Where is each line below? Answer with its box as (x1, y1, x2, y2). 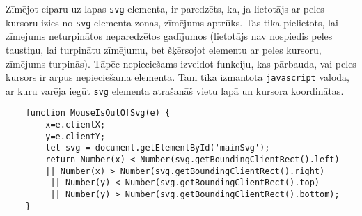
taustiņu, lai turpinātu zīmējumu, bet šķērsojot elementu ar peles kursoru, (6, 42, 322, 56)
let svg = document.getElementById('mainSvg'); (45, 143, 270, 153)
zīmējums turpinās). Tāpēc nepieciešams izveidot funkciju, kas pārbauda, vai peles (6, 56, 356, 70)
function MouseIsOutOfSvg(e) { (25, 108, 171, 118)
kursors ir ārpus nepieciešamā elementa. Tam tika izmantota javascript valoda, (6, 70, 349, 84)
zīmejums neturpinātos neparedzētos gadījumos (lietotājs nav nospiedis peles (6, 29, 333, 43)
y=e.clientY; (45, 131, 106, 141)
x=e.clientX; (45, 120, 106, 130)
